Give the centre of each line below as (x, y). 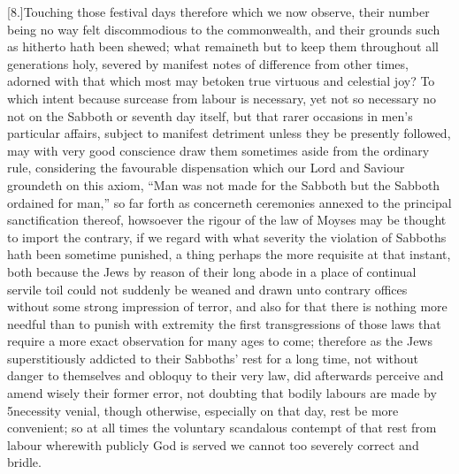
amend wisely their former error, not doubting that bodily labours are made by (222, 393)
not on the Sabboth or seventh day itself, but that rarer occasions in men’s (210, 115)
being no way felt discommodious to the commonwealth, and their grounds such (224, 29)
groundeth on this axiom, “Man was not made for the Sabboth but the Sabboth (224, 184)
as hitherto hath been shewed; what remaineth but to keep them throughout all (223, 46)
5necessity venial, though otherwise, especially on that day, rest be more (203, 410)
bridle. (24, 462)
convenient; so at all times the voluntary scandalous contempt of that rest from (222, 428)
